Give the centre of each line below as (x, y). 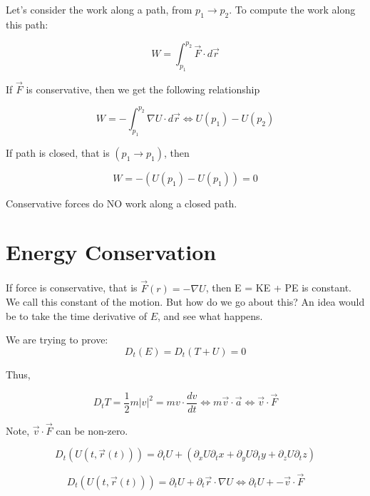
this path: (27, 24)
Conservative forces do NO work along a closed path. (122, 203)
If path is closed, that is (58, 152)
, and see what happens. (210, 315)
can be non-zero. (92, 430)
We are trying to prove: (57, 340)
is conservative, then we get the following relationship (143, 89)
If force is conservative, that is (72, 288)
